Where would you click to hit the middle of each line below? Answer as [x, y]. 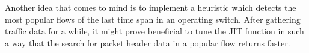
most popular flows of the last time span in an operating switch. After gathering [153, 19]
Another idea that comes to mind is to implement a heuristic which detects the [151, 7]
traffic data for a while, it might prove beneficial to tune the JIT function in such [154, 31]
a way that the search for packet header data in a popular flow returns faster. [148, 42]
